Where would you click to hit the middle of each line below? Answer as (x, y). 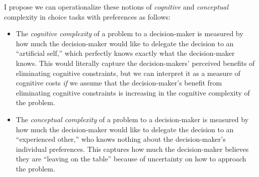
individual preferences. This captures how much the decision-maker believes (132, 149)
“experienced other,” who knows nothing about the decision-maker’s (121, 139)
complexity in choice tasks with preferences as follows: (87, 16)
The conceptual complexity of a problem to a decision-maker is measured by (132, 119)
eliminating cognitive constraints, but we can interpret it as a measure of (128, 73)
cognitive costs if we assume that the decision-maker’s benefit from (119, 83)
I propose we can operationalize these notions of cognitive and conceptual (116, 7)
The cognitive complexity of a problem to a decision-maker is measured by (129, 33)
